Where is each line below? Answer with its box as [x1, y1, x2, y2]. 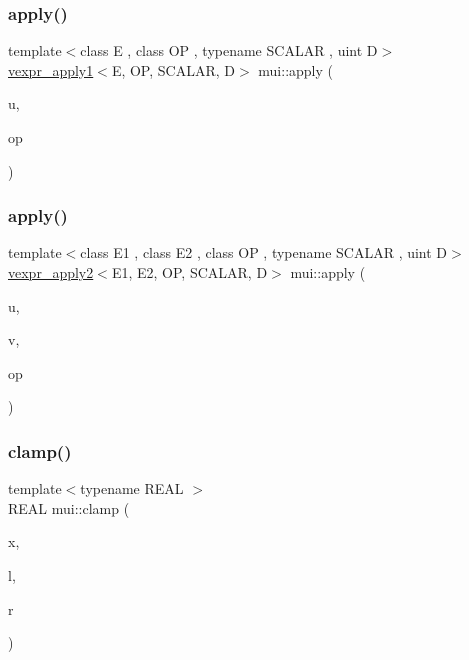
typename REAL [80, 478, 184, 499]
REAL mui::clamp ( [8, 497, 130, 518]
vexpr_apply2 [8, 262, 94, 282]
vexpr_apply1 [8, 59, 94, 80]
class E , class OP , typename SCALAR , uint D [80, 40, 378, 61]
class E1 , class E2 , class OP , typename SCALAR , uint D [80, 242, 448, 263]
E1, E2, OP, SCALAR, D [111, 262, 268, 282]
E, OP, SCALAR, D [111, 59, 235, 80]
